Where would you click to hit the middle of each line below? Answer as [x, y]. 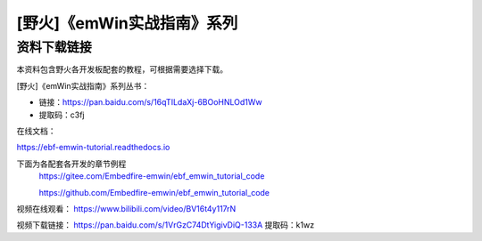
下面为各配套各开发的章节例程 [71, 164]
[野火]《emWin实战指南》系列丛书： [83, 85]
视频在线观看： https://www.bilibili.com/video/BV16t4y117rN [126, 208]
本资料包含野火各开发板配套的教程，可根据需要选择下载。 [122, 69]
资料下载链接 [54, 47]
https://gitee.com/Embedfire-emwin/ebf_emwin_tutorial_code [152, 176]
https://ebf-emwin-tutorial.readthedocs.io [93, 148]
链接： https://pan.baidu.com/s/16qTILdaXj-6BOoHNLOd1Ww [150, 102]
